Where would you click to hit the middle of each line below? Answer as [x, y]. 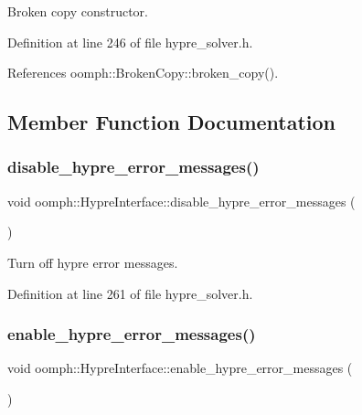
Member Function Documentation [172, 122]
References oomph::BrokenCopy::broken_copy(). [143, 73]
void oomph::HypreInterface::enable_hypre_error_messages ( [180, 368]
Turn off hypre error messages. [93, 262]
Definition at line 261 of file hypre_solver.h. [130, 293]
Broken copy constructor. [78, 11]
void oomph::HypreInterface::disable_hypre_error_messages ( [181, 201]
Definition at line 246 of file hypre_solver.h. [130, 42]
